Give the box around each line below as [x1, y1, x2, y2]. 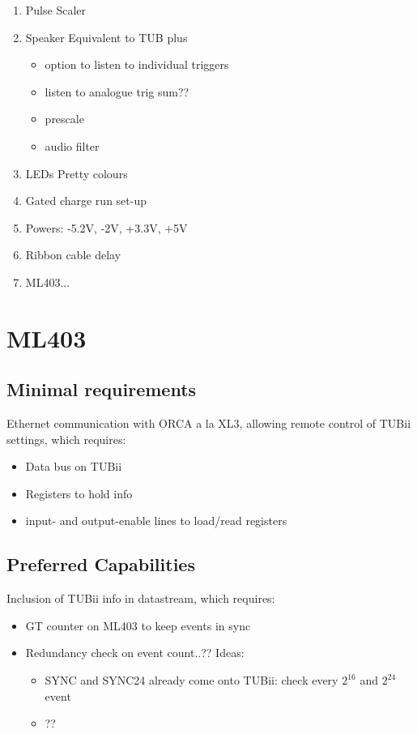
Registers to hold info [25, 484, 133, 501]
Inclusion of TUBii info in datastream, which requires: [6, 590, 275, 607]
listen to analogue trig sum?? [45, 83, 189, 100]
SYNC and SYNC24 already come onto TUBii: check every [45, 672, 338, 689]
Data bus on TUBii [25, 458, 122, 475]
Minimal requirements [6, 377, 197, 402]
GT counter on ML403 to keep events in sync [25, 617, 251, 634]
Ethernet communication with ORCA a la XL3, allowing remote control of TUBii [6, 415, 411, 432]
